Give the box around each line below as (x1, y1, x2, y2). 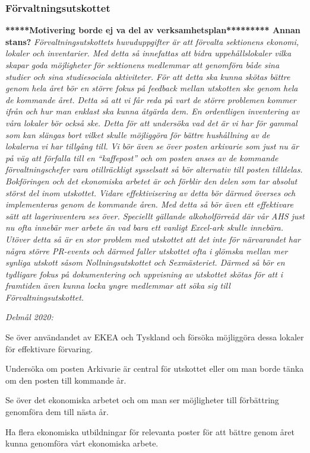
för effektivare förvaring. (5, 342, 93, 355)
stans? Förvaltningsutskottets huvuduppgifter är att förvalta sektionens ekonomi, (5, 35, 299, 47)
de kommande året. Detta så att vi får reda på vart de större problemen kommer (5, 93, 296, 106)
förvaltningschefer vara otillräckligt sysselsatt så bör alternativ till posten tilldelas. (5, 163, 303, 176)
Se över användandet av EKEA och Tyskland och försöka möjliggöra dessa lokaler (5, 331, 304, 343)
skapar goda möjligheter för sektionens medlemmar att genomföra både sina (5, 59, 280, 71)
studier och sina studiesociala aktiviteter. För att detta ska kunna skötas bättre (5, 70, 290, 82)
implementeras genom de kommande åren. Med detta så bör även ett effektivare (5, 198, 293, 210)
